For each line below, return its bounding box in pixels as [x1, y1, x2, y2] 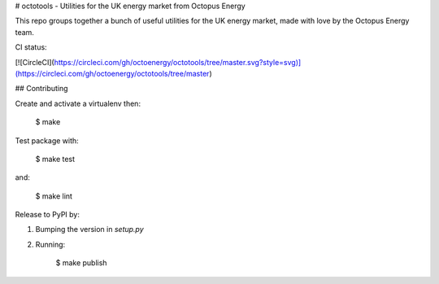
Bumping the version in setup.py [35, 225, 144, 234]
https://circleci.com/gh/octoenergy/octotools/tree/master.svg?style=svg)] [54, 57, 302, 67]
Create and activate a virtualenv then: [15, 98, 141, 108]
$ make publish [55, 258, 107, 268]
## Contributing [15, 84, 68, 94]
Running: [35, 239, 66, 249]
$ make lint [35, 191, 73, 201]
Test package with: [15, 135, 79, 146]
